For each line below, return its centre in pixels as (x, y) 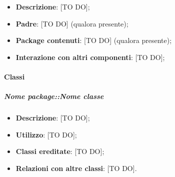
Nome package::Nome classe (54, 96)
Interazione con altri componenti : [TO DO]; (90, 57)
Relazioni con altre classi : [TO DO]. (76, 168)
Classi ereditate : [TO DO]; (60, 151)
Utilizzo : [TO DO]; (46, 134)
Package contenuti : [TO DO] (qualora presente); (94, 40)
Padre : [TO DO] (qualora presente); (72, 23)
